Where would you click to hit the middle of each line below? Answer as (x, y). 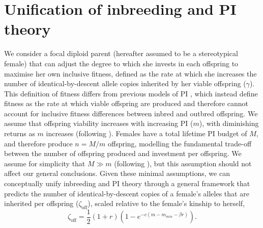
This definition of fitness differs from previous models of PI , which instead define (131, 93)
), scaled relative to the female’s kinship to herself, (166, 203)
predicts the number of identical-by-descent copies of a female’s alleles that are (127, 193)
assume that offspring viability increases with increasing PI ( (99, 123)
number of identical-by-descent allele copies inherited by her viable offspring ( (125, 83)
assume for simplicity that (45, 163)
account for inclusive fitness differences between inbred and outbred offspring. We (131, 113)
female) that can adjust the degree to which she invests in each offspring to (121, 63)
